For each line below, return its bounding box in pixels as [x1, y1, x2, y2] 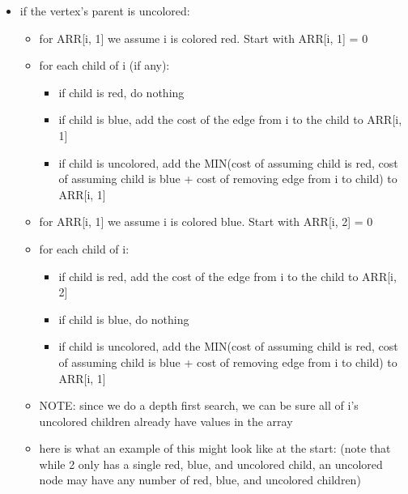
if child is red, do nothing [58, 83, 185, 100]
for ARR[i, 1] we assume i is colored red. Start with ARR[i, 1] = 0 [39, 29, 368, 46]
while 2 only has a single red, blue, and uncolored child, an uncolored [39, 455, 383, 472]
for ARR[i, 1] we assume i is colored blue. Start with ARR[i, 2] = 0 [39, 213, 373, 230]
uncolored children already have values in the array [39, 412, 293, 429]
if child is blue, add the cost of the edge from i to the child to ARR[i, [58, 111, 402, 128]
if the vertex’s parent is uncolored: [19, 2, 190, 19]
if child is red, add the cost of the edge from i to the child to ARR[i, [58, 267, 397, 284]
